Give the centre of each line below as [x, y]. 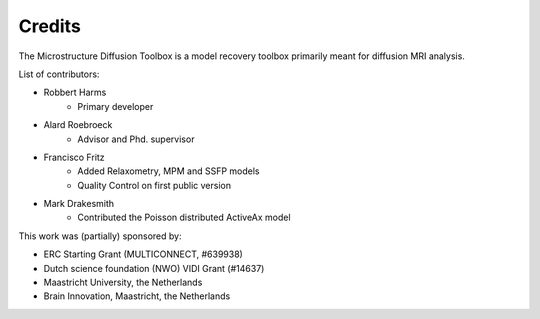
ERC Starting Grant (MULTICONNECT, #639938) [143, 254]
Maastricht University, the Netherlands [123, 282]
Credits [50, 26]
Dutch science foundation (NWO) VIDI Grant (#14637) [154, 268]
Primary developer [115, 106]
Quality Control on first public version [154, 185]
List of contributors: [59, 74]
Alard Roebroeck [78, 125]
